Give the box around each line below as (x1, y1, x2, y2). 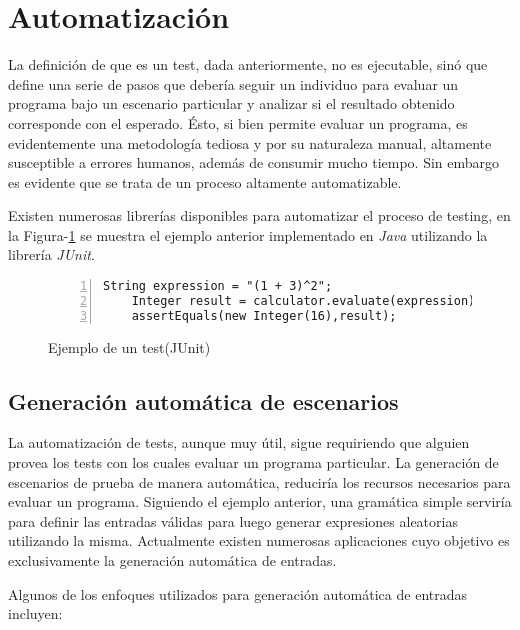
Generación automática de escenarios (8, 385, 399, 416)
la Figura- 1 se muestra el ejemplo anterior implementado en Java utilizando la (8, 224, 488, 245)
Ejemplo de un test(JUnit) (48, 336, 211, 357)
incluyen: (8, 603, 63, 624)
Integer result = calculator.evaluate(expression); (131, 293, 483, 308)
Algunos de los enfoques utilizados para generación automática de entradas (8, 583, 468, 604)
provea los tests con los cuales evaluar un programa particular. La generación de (8, 452, 499, 473)
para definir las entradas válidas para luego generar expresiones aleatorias (8, 510, 458, 531)
